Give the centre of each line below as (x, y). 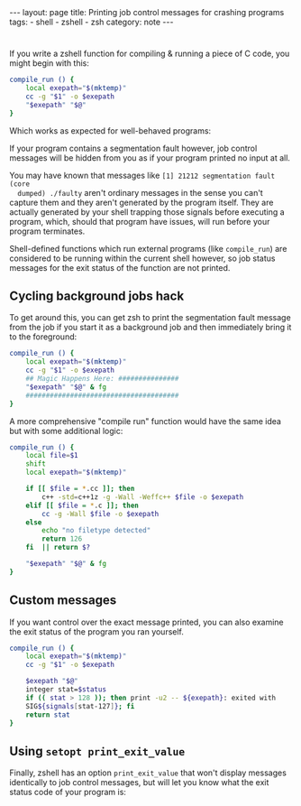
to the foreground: (43, 337)
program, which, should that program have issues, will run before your (140, 221)
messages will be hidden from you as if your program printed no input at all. (150, 157)
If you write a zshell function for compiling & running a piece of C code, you (150, 54)
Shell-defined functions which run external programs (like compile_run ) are (148, 248)
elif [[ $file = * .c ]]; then (82, 505)
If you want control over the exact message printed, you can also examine (146, 622)
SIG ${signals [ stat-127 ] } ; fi (80, 706)
